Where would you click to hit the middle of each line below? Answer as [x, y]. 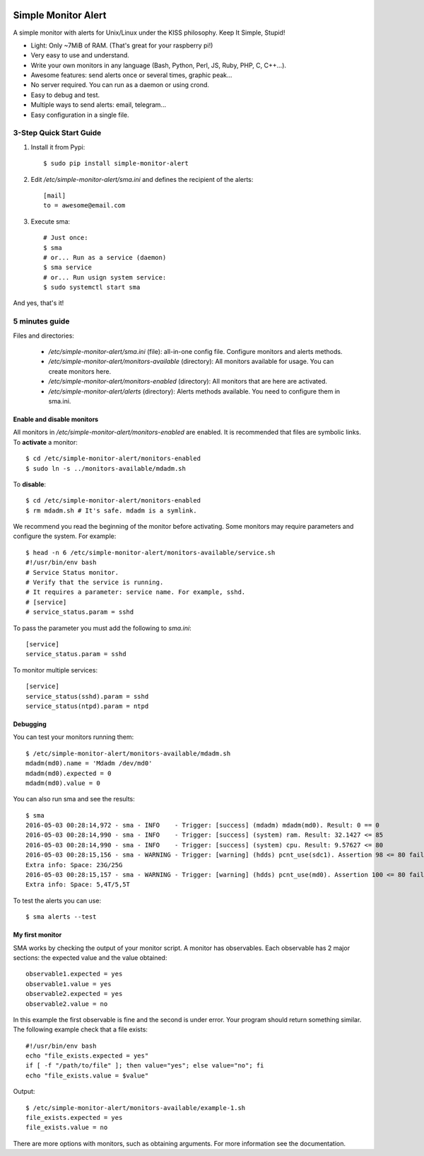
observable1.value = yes [69, 984]
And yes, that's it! [39, 303]
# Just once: [66, 238]
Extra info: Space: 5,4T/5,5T [78, 885]
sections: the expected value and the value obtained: [90, 957]
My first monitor [37, 935]
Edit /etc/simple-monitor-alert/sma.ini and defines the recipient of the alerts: [142, 179]
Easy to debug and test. [65, 95]
